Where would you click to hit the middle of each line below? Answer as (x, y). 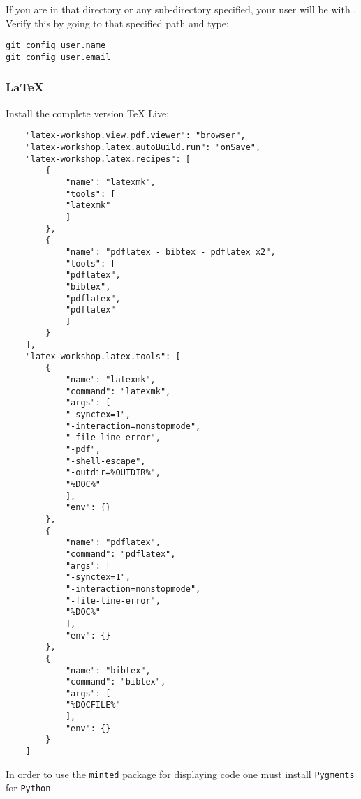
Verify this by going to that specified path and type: (117, 23)
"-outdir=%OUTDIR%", (113, 473)
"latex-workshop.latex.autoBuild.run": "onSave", (143, 147)
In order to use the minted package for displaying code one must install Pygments (180, 774)
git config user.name (56, 46)
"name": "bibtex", (108, 670)
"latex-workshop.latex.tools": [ (103, 356)
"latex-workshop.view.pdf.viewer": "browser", (135, 136)
